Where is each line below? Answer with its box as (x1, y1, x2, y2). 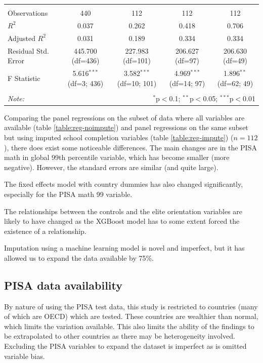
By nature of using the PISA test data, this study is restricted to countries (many (4, 301, 258, 311)
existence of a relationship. (4, 225, 86, 236)
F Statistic (8, 72, 40, 83)
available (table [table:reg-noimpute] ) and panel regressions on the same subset (4, 122, 248, 133)
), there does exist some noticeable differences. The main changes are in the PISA (4, 142, 257, 152)
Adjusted (8, 32, 35, 43)
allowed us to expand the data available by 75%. (4, 252, 154, 263)
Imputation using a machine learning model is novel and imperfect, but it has (4, 243, 245, 253)
